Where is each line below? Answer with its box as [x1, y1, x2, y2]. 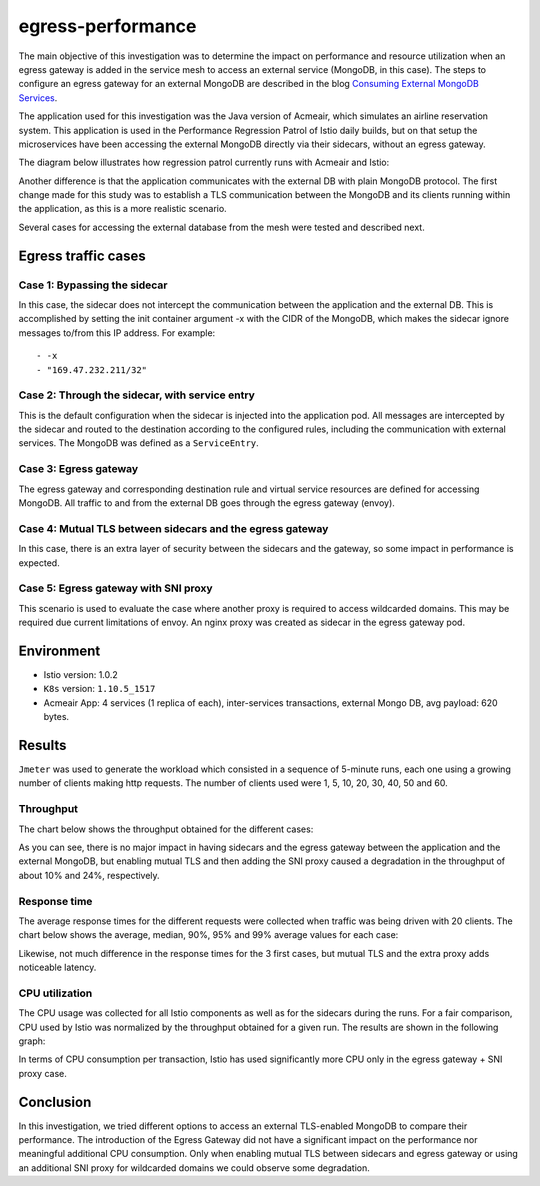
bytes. [43, 711, 70, 723]
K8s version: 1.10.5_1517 [43, 683, 156, 695]
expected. [18, 556, 60, 569]
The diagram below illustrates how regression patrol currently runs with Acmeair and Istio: [18, 156, 390, 169]
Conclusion [18, 1093, 92, 1110]
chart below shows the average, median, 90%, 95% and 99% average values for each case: [18, 929, 399, 941]
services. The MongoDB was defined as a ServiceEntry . [18, 437, 259, 449]
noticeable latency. [18, 961, 97, 974]
